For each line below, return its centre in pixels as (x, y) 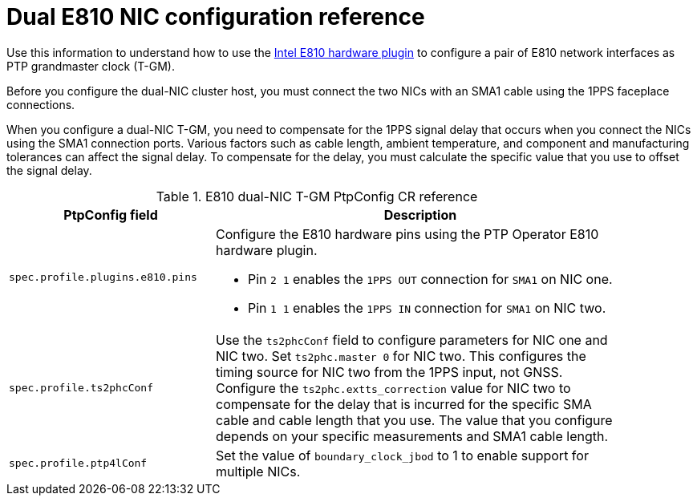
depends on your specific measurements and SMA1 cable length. (412, 436)
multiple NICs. (258, 471)
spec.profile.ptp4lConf (78, 464)
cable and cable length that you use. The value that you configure (414, 420)
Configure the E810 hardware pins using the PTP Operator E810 (407, 234)
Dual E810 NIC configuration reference (216, 17)
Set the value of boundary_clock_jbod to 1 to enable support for (402, 455)
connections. (41, 104)
